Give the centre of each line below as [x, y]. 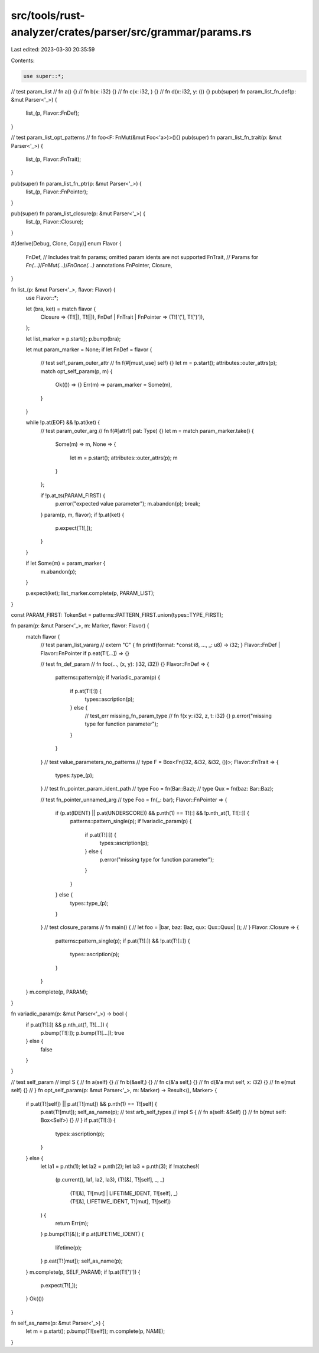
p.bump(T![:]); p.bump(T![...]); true [82, 1032]
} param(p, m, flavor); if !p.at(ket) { [82, 514]
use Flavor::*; [42, 298]
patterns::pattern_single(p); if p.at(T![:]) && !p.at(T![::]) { [123, 941]
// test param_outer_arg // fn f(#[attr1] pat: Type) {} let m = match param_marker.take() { [147, 430]
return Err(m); [72, 1223]
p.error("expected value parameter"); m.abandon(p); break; [128, 504]
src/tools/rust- [48, 15]
